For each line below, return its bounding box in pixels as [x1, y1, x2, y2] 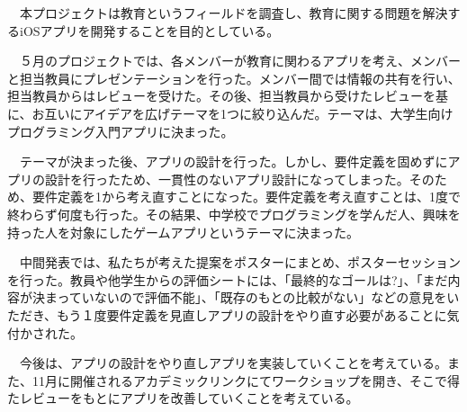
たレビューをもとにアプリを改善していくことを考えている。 [7, 389, 359, 408]
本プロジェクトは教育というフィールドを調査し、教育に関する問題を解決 [19, 4, 448, 22]
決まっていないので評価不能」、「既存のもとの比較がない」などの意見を [31, 288, 447, 307]
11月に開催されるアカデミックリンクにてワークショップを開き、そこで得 [31, 371, 461, 390]
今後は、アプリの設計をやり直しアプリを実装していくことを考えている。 [19, 354, 447, 372]
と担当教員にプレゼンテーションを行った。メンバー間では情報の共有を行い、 [7, 68, 461, 87]
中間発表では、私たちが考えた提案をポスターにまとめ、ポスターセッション [19, 253, 461, 272]
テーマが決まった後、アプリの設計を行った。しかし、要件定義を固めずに [19, 152, 448, 171]
